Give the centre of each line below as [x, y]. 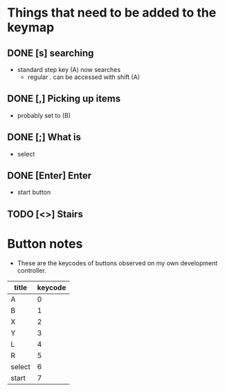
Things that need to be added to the [112, 13]
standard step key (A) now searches [69, 70]
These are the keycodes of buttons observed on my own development [117, 263]
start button [34, 193]
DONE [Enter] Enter [49, 176]
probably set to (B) [44, 115]
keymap [31, 27]
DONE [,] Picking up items [64, 99]
